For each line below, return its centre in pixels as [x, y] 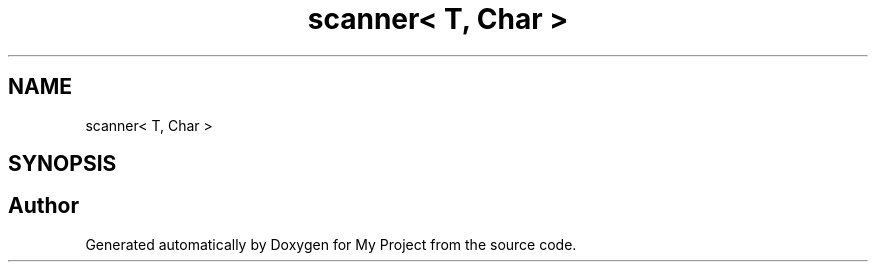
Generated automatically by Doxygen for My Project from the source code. [331, 244]
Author [43, 206]
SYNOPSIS [62, 164]
